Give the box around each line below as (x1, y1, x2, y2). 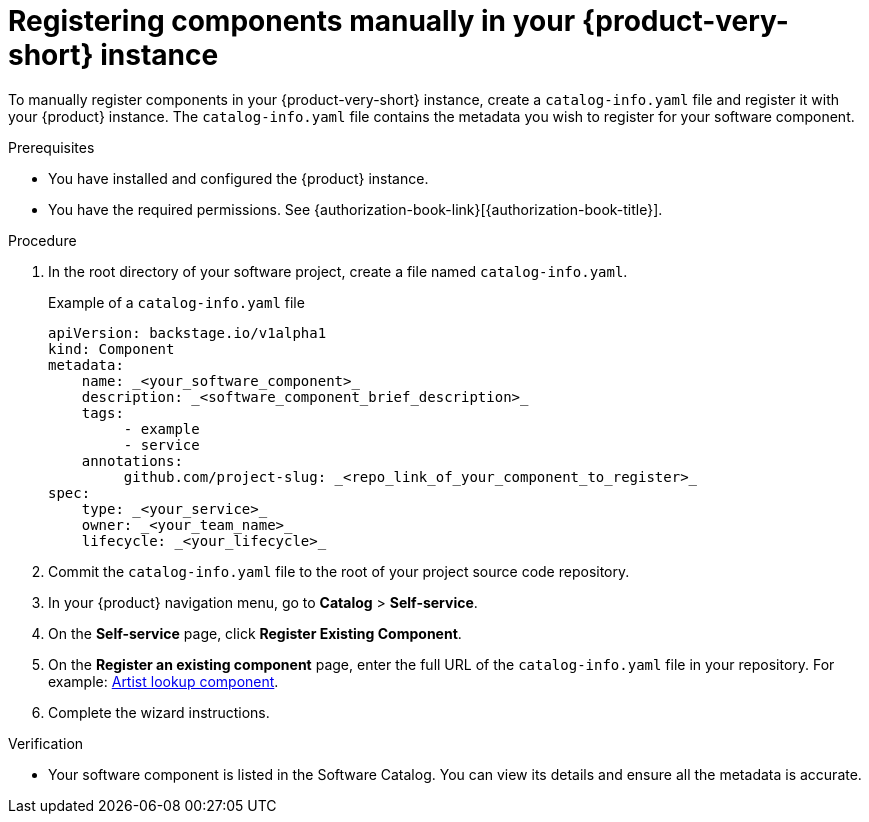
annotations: (81, 452, 183, 469)
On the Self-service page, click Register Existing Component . (48, 624, 462, 642)
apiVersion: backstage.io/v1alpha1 (48, 324, 327, 341)
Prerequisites (8, 138, 95, 156)
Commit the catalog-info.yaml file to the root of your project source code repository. (48, 562, 630, 580)
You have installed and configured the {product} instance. (48, 169, 429, 187)
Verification (8, 734, 84, 752)
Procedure (8, 231, 77, 249)
